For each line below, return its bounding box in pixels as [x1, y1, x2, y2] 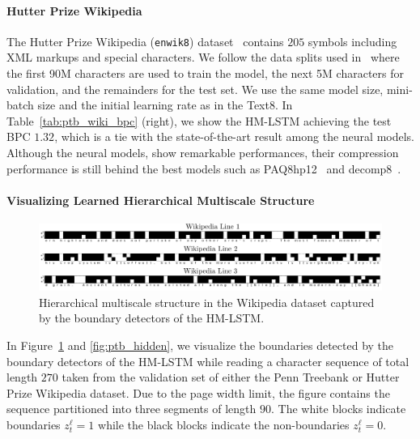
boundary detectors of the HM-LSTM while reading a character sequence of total [6, 352, 409, 369]
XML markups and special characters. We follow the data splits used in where [6, 49, 400, 66]
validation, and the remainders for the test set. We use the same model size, [6, 80, 384, 97]
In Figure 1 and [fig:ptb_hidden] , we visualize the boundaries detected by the [6, 337, 394, 353]
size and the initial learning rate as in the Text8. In [37, 96, 293, 113]
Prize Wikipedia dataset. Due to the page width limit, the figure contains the [6, 384, 390, 401]
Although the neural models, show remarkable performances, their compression [6, 144, 399, 161]
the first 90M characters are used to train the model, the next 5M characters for [6, 65, 404, 82]
